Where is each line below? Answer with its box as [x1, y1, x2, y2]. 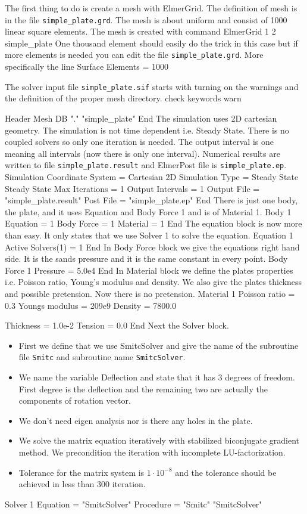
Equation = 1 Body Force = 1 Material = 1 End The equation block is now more [5, 217, 302, 230]
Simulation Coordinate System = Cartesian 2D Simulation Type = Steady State [5, 170, 299, 182]
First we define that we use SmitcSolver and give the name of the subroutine [18, 339, 299, 351]
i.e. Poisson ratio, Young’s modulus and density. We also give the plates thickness [5, 275, 302, 288]
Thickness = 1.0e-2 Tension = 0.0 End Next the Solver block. [5, 319, 229, 332]
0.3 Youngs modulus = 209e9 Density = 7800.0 [5, 299, 177, 311]
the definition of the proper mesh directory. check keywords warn [5, 92, 242, 104]
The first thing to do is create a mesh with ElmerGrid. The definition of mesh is [5, 2, 297, 14]
